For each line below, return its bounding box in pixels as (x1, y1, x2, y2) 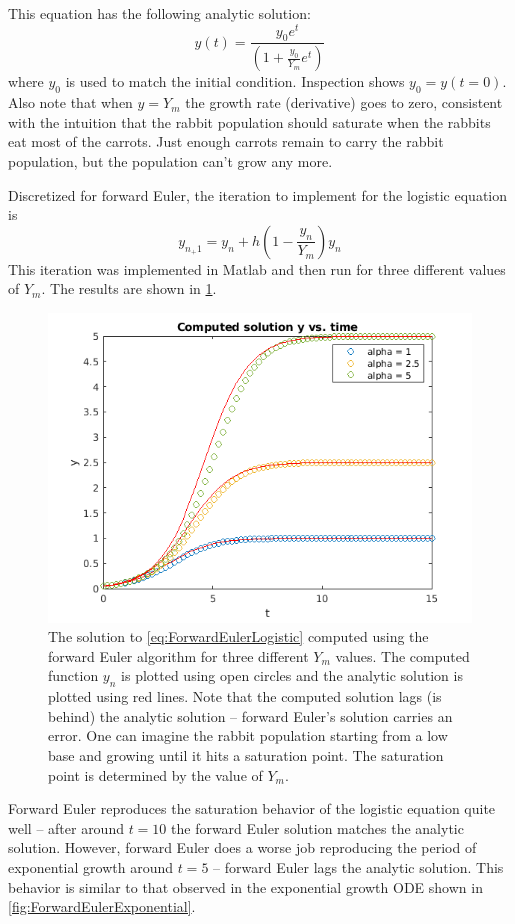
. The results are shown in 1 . (41, 278, 217, 299)
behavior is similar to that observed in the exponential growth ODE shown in (8, 876, 483, 897)
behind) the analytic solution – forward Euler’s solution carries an (48, 705, 453, 726)
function (48, 665, 99, 686)
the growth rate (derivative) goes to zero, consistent (185, 92, 503, 113)
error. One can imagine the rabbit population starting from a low (48, 725, 448, 746)
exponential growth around (8, 857, 174, 877)
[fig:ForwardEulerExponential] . (8, 896, 196, 917)
